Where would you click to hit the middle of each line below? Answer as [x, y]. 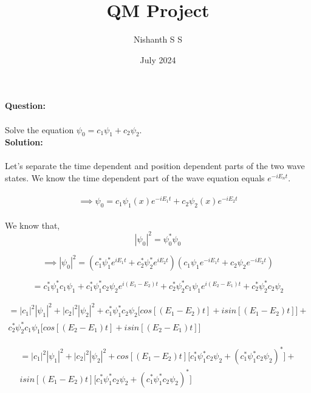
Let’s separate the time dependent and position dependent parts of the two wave [155, 166]
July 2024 [158, 59]
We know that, [32, 225]
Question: [25, 106]
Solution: [24, 142]
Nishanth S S [158, 39]
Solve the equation [39, 129]
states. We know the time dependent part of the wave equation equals [135, 178]
